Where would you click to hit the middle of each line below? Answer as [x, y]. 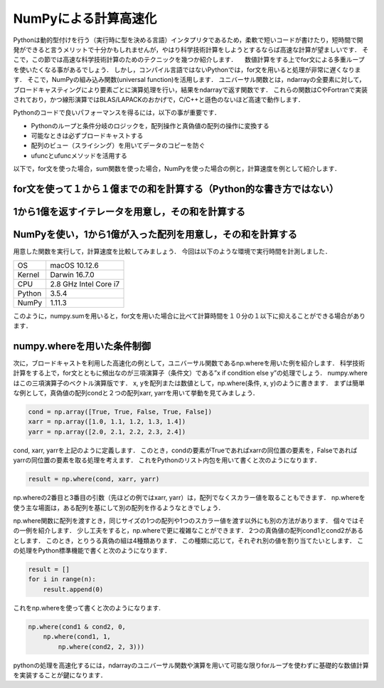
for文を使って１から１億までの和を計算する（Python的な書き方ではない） [176, 189]
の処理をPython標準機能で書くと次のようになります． [92, 551]
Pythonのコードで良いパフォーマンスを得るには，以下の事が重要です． [117, 113]
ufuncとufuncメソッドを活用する [79, 155]
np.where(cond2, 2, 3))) [101, 647]
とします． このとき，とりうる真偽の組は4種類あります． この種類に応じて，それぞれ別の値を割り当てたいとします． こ [188, 541]
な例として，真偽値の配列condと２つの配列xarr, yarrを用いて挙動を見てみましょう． [136, 393]
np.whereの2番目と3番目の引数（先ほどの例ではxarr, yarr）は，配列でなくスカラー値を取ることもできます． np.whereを [189, 498]
